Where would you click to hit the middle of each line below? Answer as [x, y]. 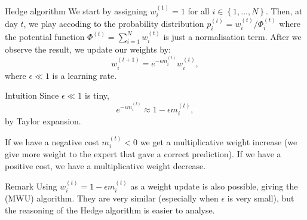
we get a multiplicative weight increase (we [219, 141]
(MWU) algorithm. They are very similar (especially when [112, 198]
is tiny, [97, 95]
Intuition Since [32, 95]
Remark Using [31, 186]
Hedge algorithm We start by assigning [76, 10]
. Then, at [284, 10]
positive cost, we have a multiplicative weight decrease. [105, 165]
